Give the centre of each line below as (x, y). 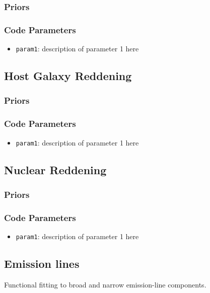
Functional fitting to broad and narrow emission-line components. (105, 284)
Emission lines (42, 264)
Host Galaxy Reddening (68, 76)
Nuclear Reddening (55, 169)
